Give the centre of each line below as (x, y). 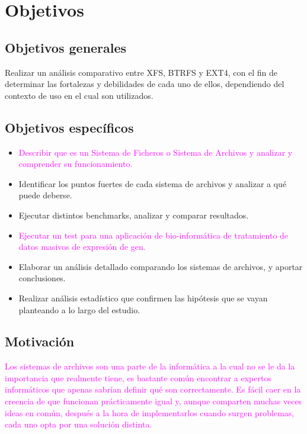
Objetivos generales (66, 47)
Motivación (40, 341)
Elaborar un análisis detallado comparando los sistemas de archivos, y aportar (161, 266)
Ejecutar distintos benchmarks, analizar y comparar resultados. (134, 215)
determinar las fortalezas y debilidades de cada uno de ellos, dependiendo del (145, 84)
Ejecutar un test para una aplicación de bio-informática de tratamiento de (153, 235)
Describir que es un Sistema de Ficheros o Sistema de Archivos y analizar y (156, 152)
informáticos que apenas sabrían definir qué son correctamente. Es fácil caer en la (153, 389)
